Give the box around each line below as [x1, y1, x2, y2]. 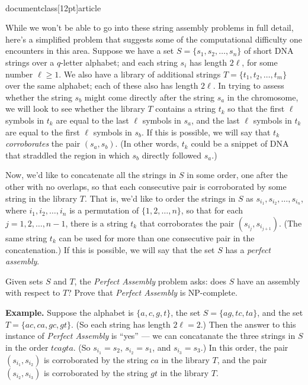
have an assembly [237, 274, 300, 287]
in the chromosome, [227, 90, 299, 103]
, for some [242, 56, 278, 68]
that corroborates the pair [139, 216, 235, 229]
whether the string [5, 90, 72, 103]
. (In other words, [115, 137, 179, 150]
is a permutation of [69, 204, 139, 216]
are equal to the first [5, 125, 80, 138]
